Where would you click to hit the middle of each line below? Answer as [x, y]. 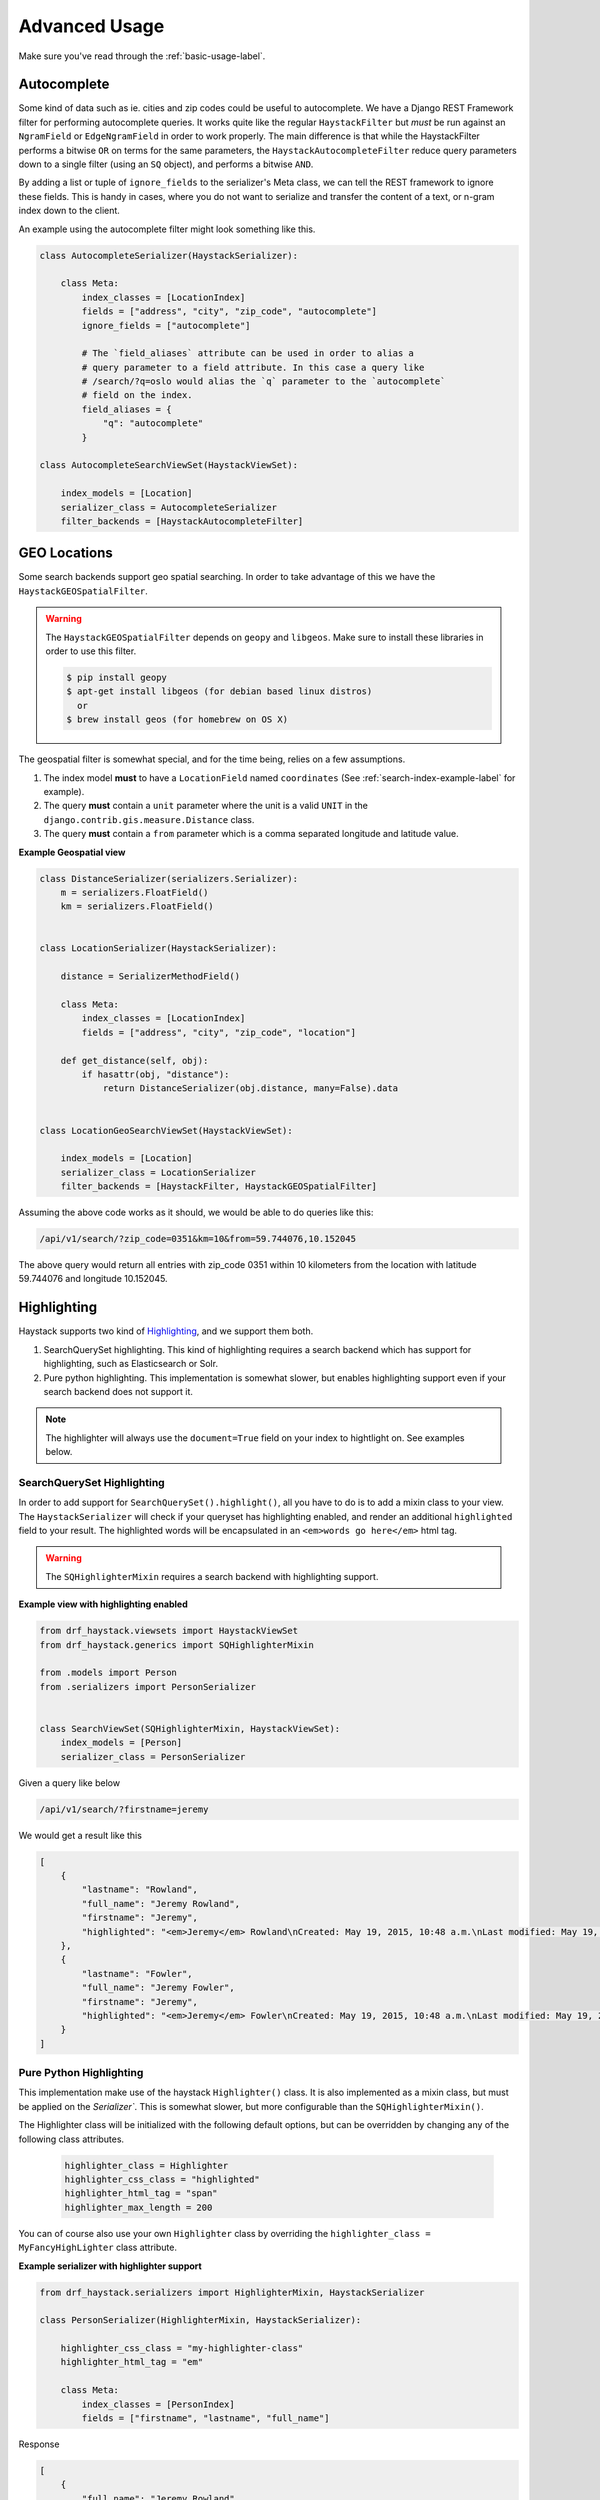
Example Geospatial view [72, 852]
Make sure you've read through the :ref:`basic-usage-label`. [142, 56]
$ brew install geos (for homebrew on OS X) [177, 719]
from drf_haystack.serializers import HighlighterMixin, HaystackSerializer [232, 2292]
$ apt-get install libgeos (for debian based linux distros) [219, 691]
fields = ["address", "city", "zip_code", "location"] [219, 1032]
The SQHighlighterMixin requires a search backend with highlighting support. [212, 1576]
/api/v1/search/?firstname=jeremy [124, 1809]
